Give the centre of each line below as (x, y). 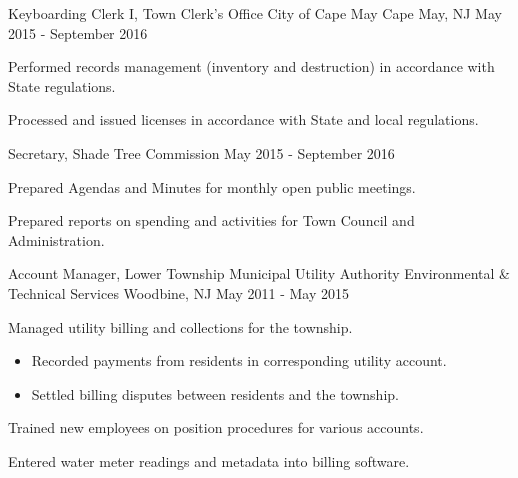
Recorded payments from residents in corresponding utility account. (239, 360)
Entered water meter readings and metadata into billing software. (209, 460)
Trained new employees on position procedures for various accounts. (216, 427)
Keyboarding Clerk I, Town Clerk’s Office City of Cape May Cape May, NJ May (255, 13)
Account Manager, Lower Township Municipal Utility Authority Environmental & (259, 273)
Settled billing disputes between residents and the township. (215, 393)
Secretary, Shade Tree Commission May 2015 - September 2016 (201, 152)
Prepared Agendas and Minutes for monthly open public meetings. (212, 186)
